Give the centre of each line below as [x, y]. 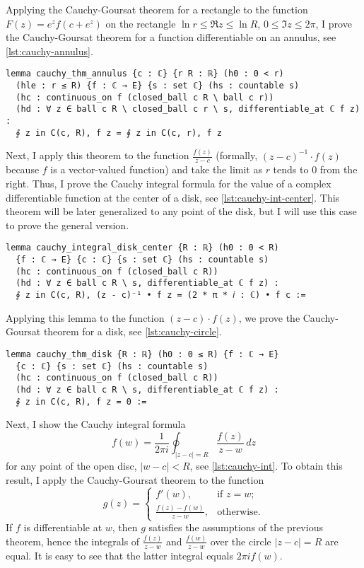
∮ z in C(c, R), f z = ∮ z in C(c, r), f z [119, 133]
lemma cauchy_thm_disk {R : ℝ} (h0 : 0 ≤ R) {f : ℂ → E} [142, 354]
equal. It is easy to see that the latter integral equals [119, 555]
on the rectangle [141, 23]
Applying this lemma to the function [85, 317]
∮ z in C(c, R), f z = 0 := [81, 401]
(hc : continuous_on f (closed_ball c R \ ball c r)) [145, 97]
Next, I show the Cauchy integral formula [96, 424]
